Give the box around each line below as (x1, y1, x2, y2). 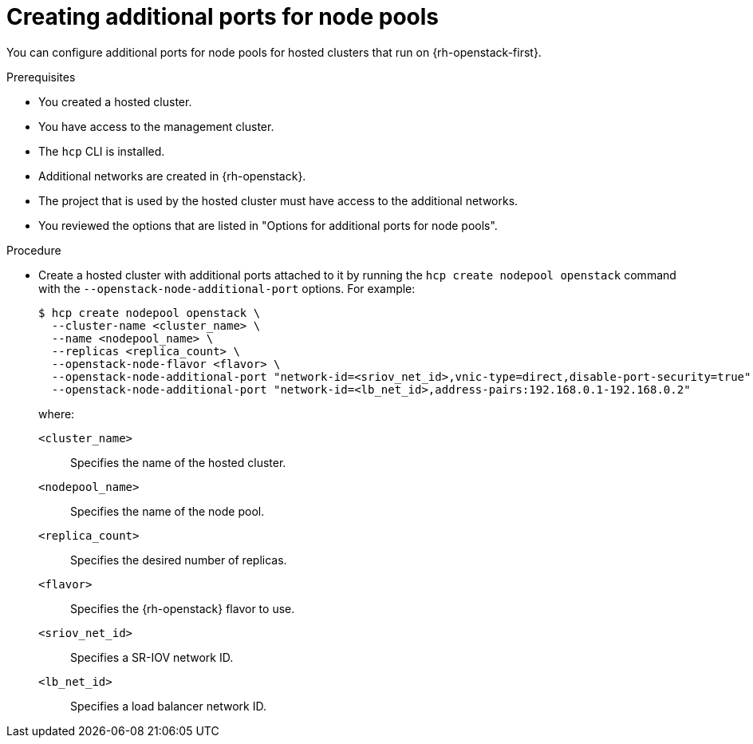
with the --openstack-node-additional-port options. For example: (38, 281, 416, 295)
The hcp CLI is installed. (38, 144, 165, 158)
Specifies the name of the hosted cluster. (70, 455, 286, 469)
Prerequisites (6, 69, 76, 84)
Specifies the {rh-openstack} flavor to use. (70, 601, 295, 615)
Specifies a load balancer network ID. (70, 698, 266, 713)
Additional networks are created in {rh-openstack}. (38, 168, 306, 183)
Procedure (6, 243, 61, 257)
